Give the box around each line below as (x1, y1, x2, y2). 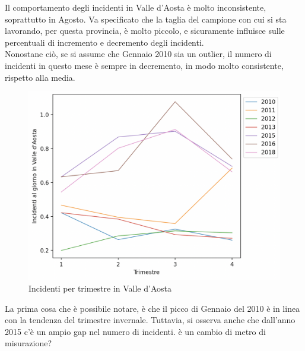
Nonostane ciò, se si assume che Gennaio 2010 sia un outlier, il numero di (5, 48, 272, 60)
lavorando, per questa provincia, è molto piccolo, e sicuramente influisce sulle (5, 24, 285, 37)
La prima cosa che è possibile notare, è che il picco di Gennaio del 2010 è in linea (5, 302, 300, 314)
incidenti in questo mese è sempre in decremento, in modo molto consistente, (5, 59, 284, 71)
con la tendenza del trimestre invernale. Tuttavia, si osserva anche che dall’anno (5, 314, 296, 326)
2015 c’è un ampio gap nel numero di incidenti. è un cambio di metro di (5, 325, 266, 337)
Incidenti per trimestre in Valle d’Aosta (28, 282, 171, 294)
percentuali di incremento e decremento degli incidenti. (5, 36, 204, 48)
